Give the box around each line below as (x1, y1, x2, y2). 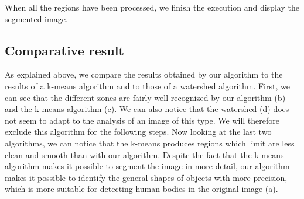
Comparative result (5, 41, 124, 59)
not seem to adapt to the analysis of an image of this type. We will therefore (5, 114, 279, 126)
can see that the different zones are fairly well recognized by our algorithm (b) (5, 91, 286, 103)
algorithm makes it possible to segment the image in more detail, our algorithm (5, 160, 290, 172)
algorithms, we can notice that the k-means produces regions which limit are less (5, 137, 295, 149)
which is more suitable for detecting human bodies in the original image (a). (5, 183, 278, 195)
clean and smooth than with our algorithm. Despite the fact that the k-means (5, 148, 284, 160)
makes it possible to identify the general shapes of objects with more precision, (5, 171, 288, 183)
